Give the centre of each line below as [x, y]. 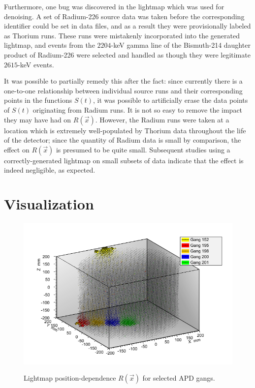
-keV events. [36, 64]
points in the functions [38, 100]
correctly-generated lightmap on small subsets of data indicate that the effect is [124, 160]
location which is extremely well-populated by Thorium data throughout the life [125, 130]
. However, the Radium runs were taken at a [162, 119]
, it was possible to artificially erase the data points [171, 100]
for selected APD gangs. [179, 378]
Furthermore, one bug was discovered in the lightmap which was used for [114, 6]
